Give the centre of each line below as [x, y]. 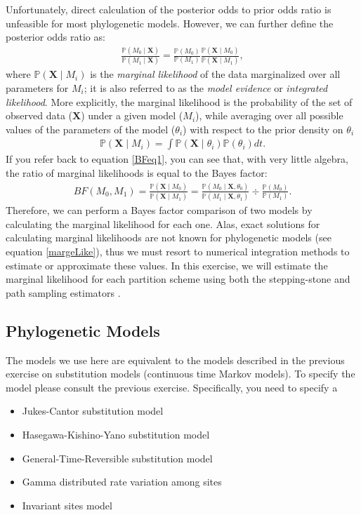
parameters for [37, 88]
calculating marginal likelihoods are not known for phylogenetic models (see [169, 238]
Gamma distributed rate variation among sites [122, 482]
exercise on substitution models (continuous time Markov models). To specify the [180, 374]
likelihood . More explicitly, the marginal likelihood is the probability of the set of [179, 101]
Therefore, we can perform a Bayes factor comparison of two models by [159, 210]
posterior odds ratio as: [55, 37]
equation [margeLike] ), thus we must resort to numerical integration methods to [178, 252]
